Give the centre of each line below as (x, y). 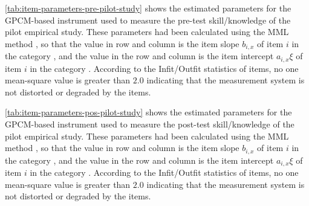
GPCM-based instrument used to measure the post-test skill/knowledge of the (150, 124)
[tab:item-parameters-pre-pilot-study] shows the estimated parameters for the (148, 8)
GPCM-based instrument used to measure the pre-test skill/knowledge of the (148, 20)
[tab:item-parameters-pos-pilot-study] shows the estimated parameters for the (148, 112)
